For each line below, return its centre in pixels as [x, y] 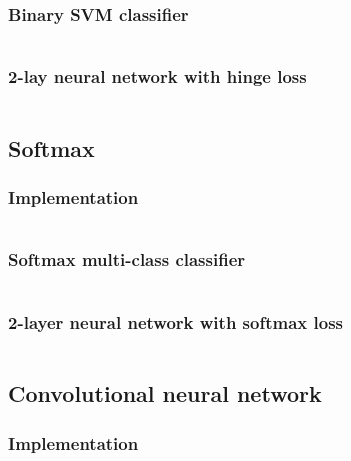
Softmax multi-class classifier [127, 259]
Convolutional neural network [165, 393]
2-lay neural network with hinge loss [157, 76]
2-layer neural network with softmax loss [175, 321]
